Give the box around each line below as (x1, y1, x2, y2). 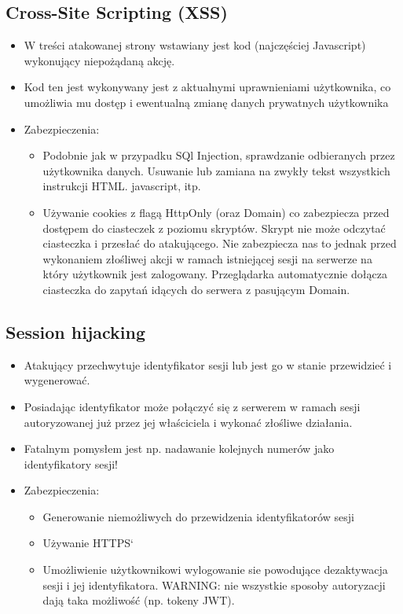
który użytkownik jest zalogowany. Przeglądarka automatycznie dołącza (42, 266, 387, 282)
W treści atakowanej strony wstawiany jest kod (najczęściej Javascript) (24, 37, 366, 53)
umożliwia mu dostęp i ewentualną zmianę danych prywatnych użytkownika (24, 94, 389, 110)
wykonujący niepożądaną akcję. (24, 52, 175, 68)
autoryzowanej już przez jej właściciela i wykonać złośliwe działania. (24, 414, 353, 430)
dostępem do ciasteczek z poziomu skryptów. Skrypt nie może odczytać (42, 219, 386, 236)
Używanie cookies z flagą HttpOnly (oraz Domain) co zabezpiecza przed (42, 204, 390, 220)
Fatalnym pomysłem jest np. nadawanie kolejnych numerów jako (24, 440, 335, 457)
